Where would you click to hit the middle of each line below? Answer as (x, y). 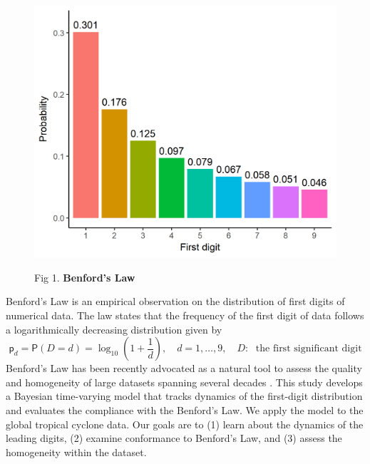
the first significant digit (309, 349)
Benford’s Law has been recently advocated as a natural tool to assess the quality (184, 368)
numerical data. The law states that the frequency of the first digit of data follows (185, 315)
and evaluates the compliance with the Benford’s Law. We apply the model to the (185, 409)
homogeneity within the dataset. (76, 452)
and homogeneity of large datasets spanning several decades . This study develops (184, 382)
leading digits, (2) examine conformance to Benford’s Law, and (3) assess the (174, 438)
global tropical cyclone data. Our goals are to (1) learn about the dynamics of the (185, 424)
